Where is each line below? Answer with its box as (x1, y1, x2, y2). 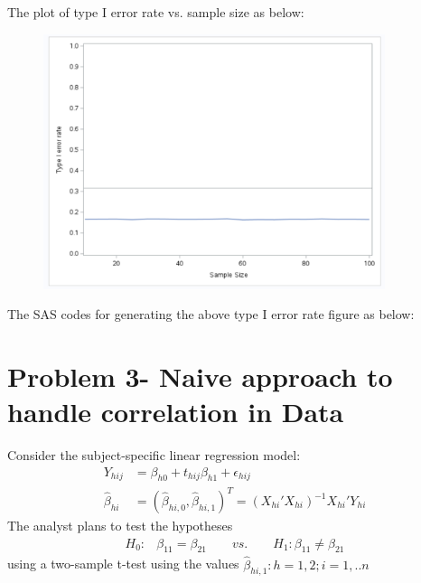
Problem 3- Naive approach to (7, 357, 393, 394)
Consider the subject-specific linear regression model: (7, 446, 301, 465)
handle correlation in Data (7, 393, 344, 430)
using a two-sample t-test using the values (7, 554, 239, 573)
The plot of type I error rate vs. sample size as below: (7, 3, 304, 21)
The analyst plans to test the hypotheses (7, 516, 233, 535)
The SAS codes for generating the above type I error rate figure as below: (7, 305, 415, 324)
